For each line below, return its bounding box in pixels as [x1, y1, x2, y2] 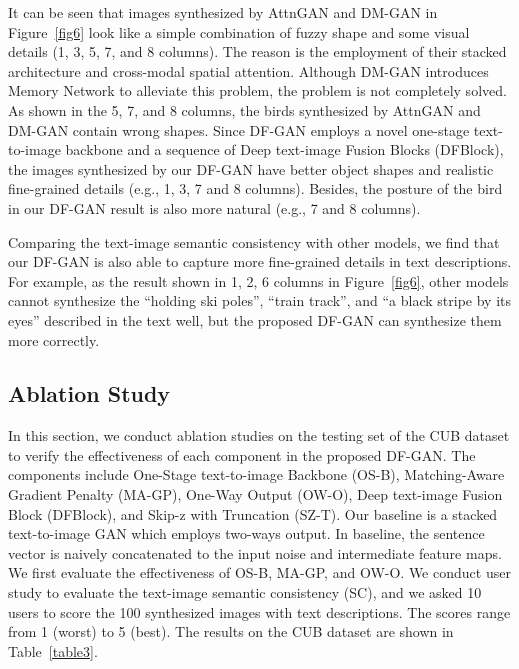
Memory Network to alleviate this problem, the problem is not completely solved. [8, 80, 507, 101]
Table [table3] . [8, 640, 98, 661]
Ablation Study [8, 378, 171, 409]
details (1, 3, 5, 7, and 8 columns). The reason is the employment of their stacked [8, 41, 507, 62]
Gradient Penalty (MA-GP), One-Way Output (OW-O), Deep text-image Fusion [8, 484, 503, 505]
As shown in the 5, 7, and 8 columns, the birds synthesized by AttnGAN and [8, 99, 481, 120]
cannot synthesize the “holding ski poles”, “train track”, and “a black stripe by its [8, 290, 512, 311]
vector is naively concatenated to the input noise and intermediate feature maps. [8, 542, 502, 563]
